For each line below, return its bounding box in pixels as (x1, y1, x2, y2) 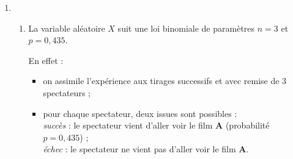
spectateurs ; (43, 86, 91, 99)
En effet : (28, 54, 64, 66)
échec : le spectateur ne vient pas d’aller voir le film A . (43, 143, 249, 155)
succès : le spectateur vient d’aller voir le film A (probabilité (43, 119, 270, 132)
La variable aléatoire (28, 21, 105, 34)
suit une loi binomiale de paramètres (117, 21, 255, 34)
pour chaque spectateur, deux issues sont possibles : (43, 107, 237, 119)
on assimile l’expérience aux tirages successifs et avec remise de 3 (43, 74, 287, 87)
